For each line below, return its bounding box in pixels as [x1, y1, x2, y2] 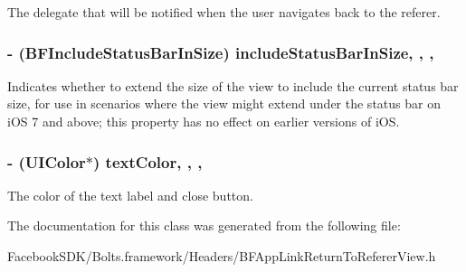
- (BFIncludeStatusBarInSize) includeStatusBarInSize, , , [7, 41, 434, 63]
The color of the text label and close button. [7, 185, 253, 204]
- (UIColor [7, 150, 86, 173]
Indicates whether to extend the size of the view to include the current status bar [7, 76, 459, 95]
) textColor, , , [93, 150, 203, 173]
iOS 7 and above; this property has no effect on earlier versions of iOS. [7, 112, 400, 130]
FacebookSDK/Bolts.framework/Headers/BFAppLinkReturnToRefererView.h [7, 247, 436, 265]
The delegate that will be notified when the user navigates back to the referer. [7, 3, 441, 21]
